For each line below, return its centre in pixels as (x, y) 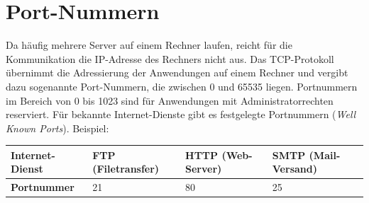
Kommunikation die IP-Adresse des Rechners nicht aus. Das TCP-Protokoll (170, 58)
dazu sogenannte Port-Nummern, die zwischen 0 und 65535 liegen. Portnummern (182, 86)
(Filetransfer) (126, 169)
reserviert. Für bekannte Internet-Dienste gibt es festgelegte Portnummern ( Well (181, 114)
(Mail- (325, 155)
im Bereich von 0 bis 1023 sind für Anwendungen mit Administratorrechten (170, 100)
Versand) (294, 169)
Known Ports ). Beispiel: (57, 128)
